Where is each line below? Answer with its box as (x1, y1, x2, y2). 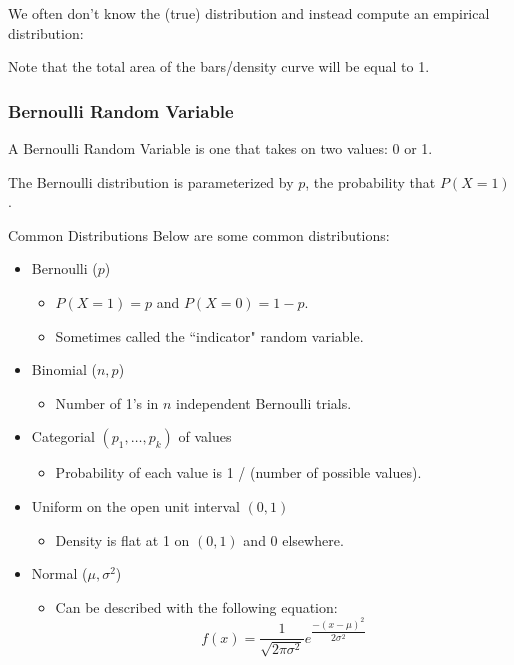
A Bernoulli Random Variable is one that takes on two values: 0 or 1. (8, 138, 433, 158)
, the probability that (305, 171, 436, 192)
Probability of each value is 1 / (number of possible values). (55, 462, 422, 483)
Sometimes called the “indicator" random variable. (55, 325, 364, 346)
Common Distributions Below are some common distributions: (8, 224, 390, 245)
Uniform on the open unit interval (31, 495, 240, 516)
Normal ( (31, 563, 88, 584)
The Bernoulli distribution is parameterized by (8, 171, 294, 192)
